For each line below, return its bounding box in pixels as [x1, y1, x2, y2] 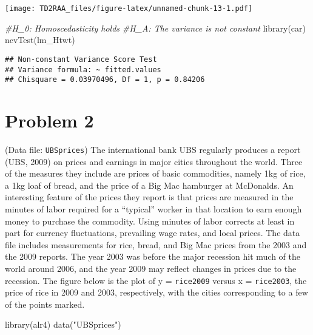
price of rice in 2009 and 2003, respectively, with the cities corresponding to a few [5, 286, 308, 299]
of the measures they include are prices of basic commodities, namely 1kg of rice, [5, 167, 306, 180]
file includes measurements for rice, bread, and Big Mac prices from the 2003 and [5, 238, 307, 251]
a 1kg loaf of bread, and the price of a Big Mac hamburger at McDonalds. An [5, 178, 294, 191]
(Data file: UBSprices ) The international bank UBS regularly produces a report [5, 143, 301, 155]
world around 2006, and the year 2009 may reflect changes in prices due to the [5, 262, 297, 274]
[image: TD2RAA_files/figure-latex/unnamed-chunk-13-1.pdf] [5, 4, 253, 13]
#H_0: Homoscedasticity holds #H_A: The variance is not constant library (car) [5, 21, 306, 34]
